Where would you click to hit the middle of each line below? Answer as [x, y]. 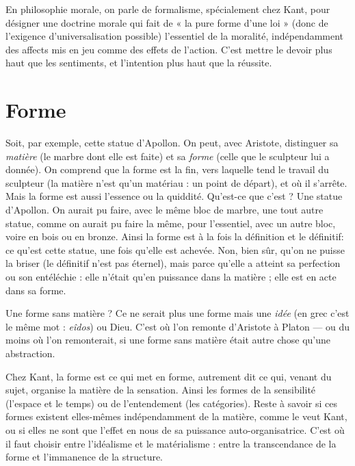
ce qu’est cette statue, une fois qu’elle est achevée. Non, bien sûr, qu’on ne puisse [175, 249]
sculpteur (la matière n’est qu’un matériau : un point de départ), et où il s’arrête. [176, 182]
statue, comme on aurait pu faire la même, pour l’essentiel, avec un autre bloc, [171, 223]
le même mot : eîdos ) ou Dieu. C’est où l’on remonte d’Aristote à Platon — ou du [178, 326]
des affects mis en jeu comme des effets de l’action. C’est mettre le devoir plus [169, 49]
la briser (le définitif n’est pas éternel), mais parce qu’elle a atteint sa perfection [173, 263]
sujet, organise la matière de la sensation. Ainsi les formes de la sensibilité [161, 390]
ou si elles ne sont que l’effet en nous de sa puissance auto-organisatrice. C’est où [175, 429]
